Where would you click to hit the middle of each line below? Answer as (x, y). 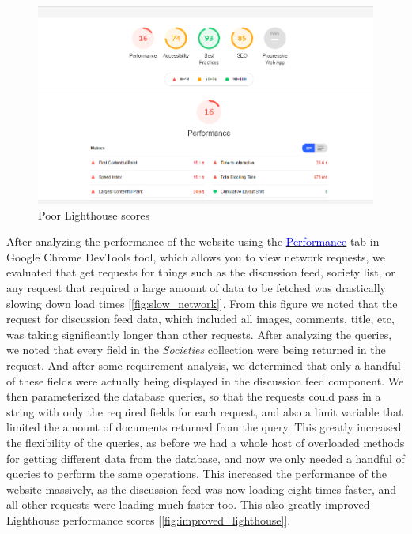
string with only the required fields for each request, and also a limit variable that (205, 411)
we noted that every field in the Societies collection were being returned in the (196, 350)
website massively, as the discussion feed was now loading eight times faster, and (202, 489)
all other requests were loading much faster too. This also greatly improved (188, 504)
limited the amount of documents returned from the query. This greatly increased (204, 427)
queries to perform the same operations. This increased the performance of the (197, 474)
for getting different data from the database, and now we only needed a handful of (206, 458)
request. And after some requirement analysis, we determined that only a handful (204, 365)
